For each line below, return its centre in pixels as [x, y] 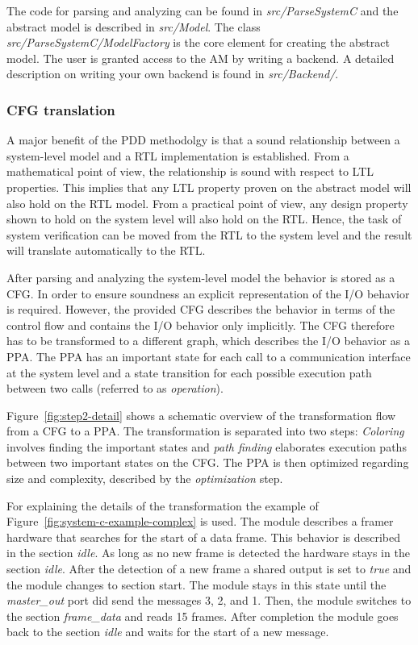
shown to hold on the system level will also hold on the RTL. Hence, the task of [204, 219]
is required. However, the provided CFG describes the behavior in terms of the [201, 309]
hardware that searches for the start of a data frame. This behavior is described [204, 537]
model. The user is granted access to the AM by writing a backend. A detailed [201, 58]
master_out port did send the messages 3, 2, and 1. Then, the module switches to [209, 600]
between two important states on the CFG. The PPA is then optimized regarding [208, 462]
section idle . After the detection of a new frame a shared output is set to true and [209, 569]
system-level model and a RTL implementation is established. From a [178, 155]
